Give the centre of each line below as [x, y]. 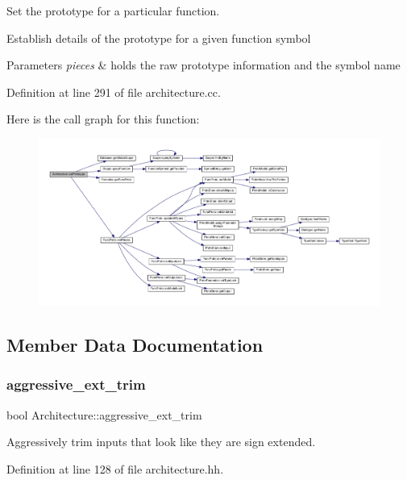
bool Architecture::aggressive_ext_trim [104, 414]
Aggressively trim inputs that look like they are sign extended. [161, 442]
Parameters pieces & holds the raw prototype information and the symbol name [203, 65]
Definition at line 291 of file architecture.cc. [114, 92]
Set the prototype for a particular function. [113, 10]
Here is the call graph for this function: [103, 119]
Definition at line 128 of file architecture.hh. [115, 468]
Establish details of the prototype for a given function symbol [159, 38]
